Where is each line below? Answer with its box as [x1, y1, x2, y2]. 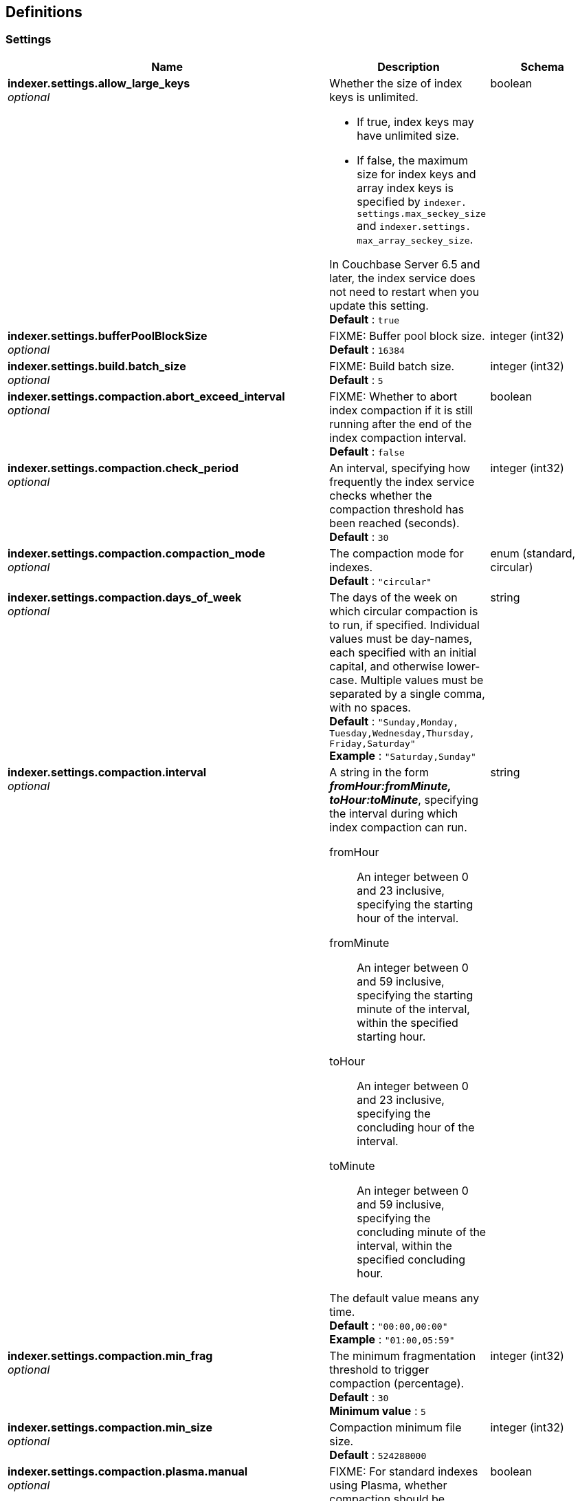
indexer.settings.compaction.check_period [8, 460, 238, 475]
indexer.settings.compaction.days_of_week [8, 590, 242, 604]
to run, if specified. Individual [329, 617, 480, 632]
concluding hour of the [357, 1120, 475, 1134]
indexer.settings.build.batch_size [8, 359, 186, 373]
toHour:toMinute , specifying [329, 792, 479, 807]
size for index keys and [357, 167, 476, 181]
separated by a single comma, [329, 686, 485, 701]
